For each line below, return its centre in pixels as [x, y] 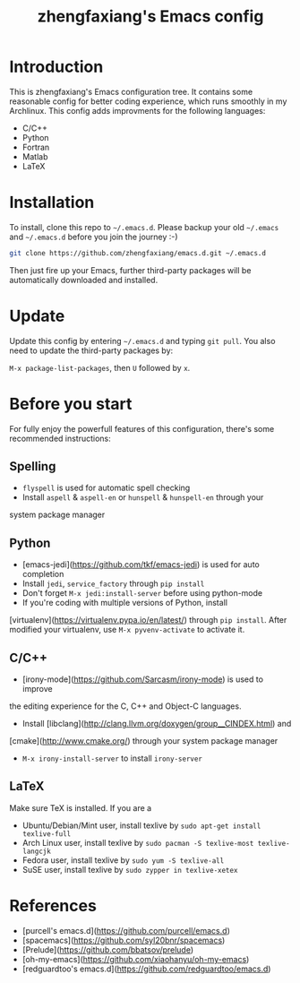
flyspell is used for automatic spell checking [106, 488]
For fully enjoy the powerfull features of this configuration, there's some [142, 428]
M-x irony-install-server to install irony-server [112, 758]
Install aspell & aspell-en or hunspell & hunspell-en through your [143, 497]
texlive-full [47, 834]
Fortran [36, 147]
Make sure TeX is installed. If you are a [81, 807]
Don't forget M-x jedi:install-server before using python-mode [142, 593]
